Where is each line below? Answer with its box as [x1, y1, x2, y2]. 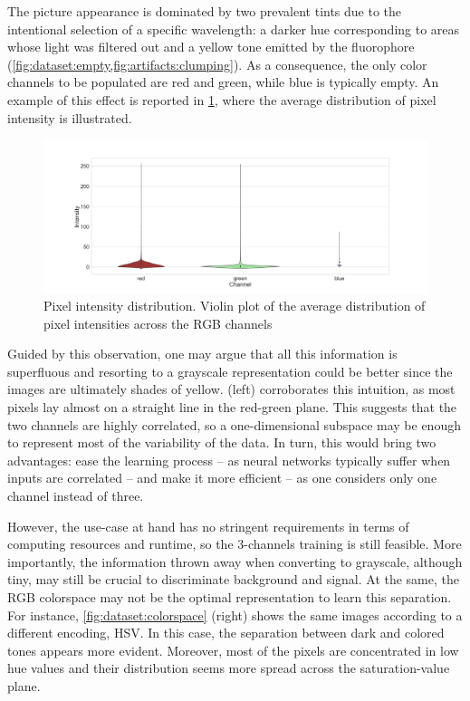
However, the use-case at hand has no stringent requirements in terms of [7, 516, 409, 535]
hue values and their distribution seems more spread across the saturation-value [7, 658, 450, 677]
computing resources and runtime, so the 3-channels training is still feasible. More [7, 534, 462, 553]
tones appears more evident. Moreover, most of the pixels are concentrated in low [7, 640, 459, 659]
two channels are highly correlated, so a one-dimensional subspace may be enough [7, 415, 461, 434]
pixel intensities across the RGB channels [43, 313, 273, 332]
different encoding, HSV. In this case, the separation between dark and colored [7, 623, 445, 642]
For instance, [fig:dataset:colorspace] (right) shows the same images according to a [7, 605, 463, 624]
